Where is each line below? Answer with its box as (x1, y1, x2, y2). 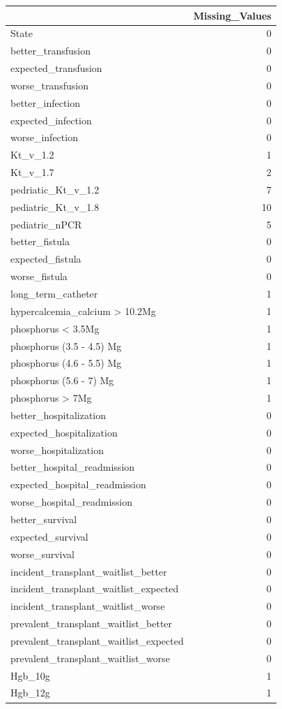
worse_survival (10, 546, 75, 561)
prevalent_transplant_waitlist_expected (10, 633, 184, 648)
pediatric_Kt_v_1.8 (10, 199, 100, 214)
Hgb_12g (10, 685, 50, 700)
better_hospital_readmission (10, 460, 135, 474)
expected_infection (10, 112, 92, 127)
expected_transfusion (10, 61, 102, 75)
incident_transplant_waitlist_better (10, 564, 167, 578)
